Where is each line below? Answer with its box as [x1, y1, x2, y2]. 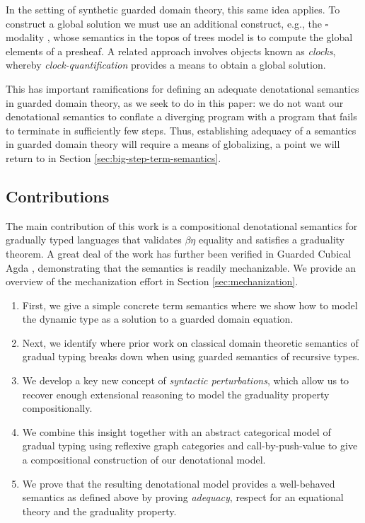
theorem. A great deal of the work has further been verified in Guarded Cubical [6, 246, 352, 260]
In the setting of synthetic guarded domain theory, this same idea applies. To [6, 2, 340, 16]
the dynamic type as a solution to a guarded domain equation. [22, 311, 294, 326]
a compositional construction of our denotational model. [22, 452, 266, 467]
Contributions [6, 185, 110, 207]
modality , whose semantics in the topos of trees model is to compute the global [6, 30, 353, 45]
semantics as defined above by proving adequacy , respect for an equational [22, 490, 344, 505]
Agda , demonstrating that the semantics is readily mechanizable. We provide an [6, 260, 357, 275]
